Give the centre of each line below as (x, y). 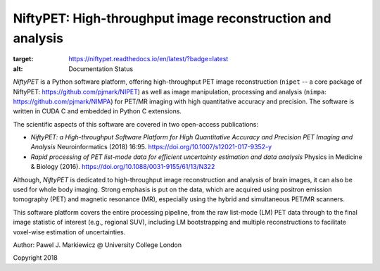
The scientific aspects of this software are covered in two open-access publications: (136, 124)
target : (23, 59)
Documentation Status (101, 69)
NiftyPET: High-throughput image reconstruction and (172, 18)
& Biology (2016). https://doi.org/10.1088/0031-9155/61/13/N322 (123, 167)
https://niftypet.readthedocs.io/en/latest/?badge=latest (148, 59)
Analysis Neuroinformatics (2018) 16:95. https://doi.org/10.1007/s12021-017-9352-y (151, 147)
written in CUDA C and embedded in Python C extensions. (97, 111)
